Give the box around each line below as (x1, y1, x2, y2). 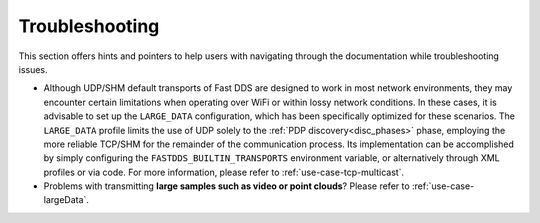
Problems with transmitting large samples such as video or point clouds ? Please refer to (43, 180, 410, 192)
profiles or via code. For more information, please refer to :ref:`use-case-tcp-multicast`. (43, 166, 405, 178)
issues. (18, 63, 49, 75)
